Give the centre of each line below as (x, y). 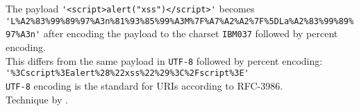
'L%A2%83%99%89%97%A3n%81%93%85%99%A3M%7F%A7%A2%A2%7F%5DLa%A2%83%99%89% (180, 21)
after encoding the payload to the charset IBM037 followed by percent (191, 33)
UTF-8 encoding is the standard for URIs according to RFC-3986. (144, 85)
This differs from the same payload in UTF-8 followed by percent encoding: (164, 60)
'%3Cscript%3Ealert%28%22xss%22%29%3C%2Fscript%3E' (127, 73)
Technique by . (37, 99)
